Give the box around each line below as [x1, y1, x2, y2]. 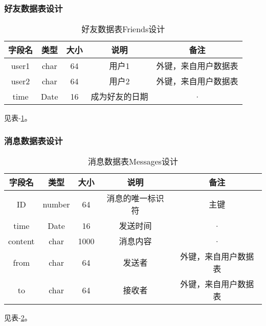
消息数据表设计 [4, 134, 63, 147]
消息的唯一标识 [106, 192, 164, 204]
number [42, 198, 70, 210]
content [8, 235, 35, 247]
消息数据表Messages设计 [88, 155, 178, 168]
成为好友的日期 [91, 90, 148, 103]
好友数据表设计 [4, 2, 63, 14]
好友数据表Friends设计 [81, 23, 165, 35]
